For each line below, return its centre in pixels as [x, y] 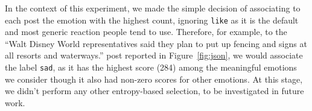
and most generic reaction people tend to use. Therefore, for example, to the [146, 32]
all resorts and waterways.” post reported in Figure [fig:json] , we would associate [154, 55]
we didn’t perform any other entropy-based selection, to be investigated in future [154, 91]
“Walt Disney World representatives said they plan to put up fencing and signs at [156, 43]
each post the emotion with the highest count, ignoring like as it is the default [152, 20]
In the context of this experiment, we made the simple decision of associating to [153, 8]
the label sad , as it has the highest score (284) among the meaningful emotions [151, 67]
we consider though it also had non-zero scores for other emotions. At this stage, [154, 79]
